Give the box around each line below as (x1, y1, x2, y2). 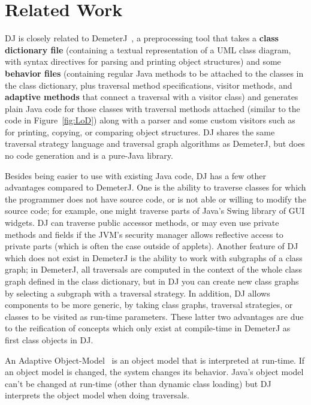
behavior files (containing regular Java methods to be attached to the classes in (5, 67, 304, 79)
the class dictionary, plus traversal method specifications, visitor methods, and (5, 78, 292, 91)
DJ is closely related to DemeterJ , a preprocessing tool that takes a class (5, 32, 279, 44)
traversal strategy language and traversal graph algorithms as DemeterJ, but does (5, 137, 305, 150)
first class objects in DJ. (5, 333, 93, 346)
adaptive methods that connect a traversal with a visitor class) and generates (5, 90, 298, 103)
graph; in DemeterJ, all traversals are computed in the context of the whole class (5, 263, 302, 276)
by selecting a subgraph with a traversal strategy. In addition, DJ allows (5, 286, 270, 299)
